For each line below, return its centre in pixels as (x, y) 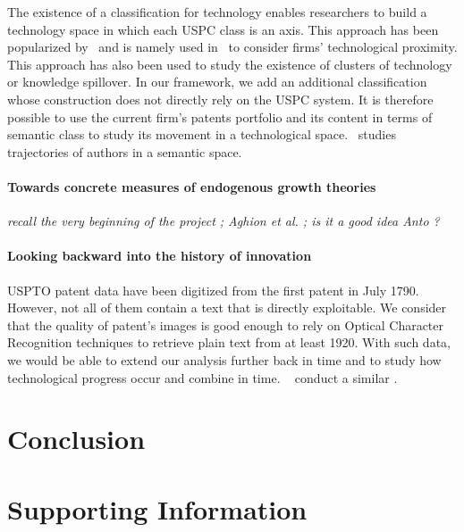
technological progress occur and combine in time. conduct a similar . (202, 377)
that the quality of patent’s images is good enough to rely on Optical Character (226, 324)
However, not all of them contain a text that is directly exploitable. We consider (227, 308)
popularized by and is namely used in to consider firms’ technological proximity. (232, 47)
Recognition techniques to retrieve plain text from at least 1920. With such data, (229, 342)
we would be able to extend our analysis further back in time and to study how (224, 359)
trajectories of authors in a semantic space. (125, 151)
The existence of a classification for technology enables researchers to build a (217, 12)
